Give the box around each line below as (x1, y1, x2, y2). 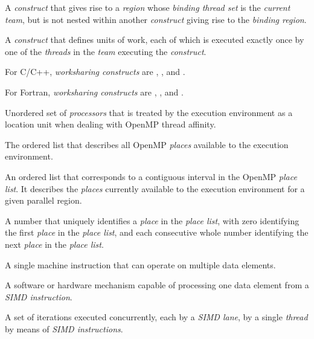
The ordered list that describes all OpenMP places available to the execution (5, 138, 289, 150)
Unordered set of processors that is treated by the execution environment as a (5, 106, 293, 118)
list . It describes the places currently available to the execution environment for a (5, 182, 305, 195)
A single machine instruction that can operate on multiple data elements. (5, 258, 276, 271)
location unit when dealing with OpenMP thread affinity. (5, 118, 216, 131)
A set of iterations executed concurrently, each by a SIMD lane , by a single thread (5, 311, 308, 323)
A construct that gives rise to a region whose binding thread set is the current (5, 1, 290, 13)
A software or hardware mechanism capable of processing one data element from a (5, 279, 309, 291)
